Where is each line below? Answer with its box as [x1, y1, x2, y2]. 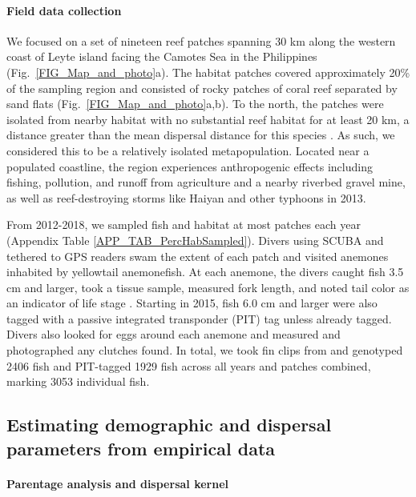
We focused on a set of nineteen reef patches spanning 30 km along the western [6, 32, 396, 49]
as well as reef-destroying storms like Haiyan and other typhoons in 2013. [6, 189, 366, 206]
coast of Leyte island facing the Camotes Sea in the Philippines [6, 48, 317, 65]
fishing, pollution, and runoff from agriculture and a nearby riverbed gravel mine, [6, 174, 406, 190]
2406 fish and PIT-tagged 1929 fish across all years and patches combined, [6, 357, 371, 374]
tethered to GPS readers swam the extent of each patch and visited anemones [6, 247, 389, 264]
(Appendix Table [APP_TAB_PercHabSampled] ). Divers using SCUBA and [6, 231, 384, 248]
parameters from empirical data [6, 435, 276, 460]
